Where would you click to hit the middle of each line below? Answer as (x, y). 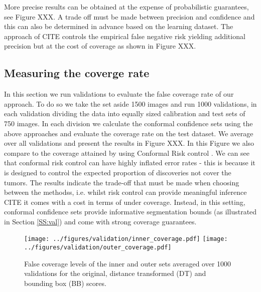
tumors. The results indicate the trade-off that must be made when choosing (122, 182)
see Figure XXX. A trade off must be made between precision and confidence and (129, 16)
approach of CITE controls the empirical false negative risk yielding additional (125, 36)
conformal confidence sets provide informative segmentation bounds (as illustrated (130, 212)
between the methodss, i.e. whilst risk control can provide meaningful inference (125, 192)
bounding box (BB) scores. (65, 283)
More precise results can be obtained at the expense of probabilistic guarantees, (126, 7)
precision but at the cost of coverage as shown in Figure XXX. (100, 46)
